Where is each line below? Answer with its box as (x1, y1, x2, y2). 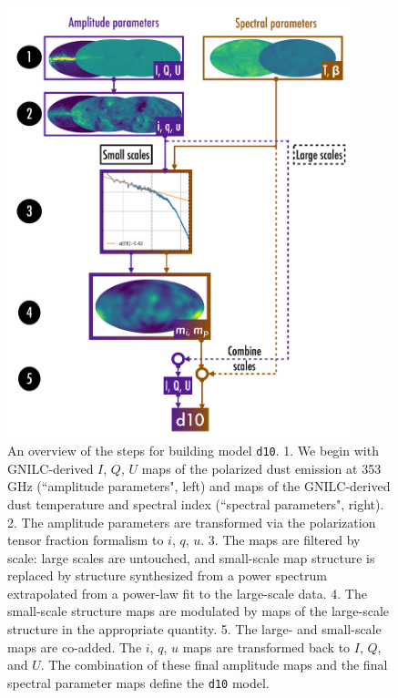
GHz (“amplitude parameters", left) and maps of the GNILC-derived (7, 477, 391, 496)
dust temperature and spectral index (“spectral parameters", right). (7, 494, 384, 513)
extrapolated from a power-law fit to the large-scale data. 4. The (7, 583, 367, 602)
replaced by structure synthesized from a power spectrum (7, 566, 327, 585)
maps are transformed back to (182, 637, 351, 656)
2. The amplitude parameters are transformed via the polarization (7, 512, 376, 531)
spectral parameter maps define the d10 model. (7, 672, 270, 692)
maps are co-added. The (7, 637, 142, 656)
